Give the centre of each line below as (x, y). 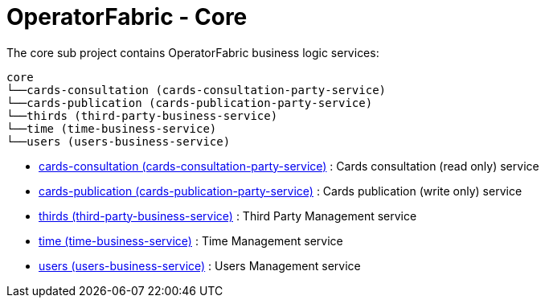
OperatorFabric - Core (127, 17)
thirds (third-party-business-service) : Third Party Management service (228, 216)
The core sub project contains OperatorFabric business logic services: (193, 52)
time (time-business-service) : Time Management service (191, 240)
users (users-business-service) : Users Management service (200, 265)
